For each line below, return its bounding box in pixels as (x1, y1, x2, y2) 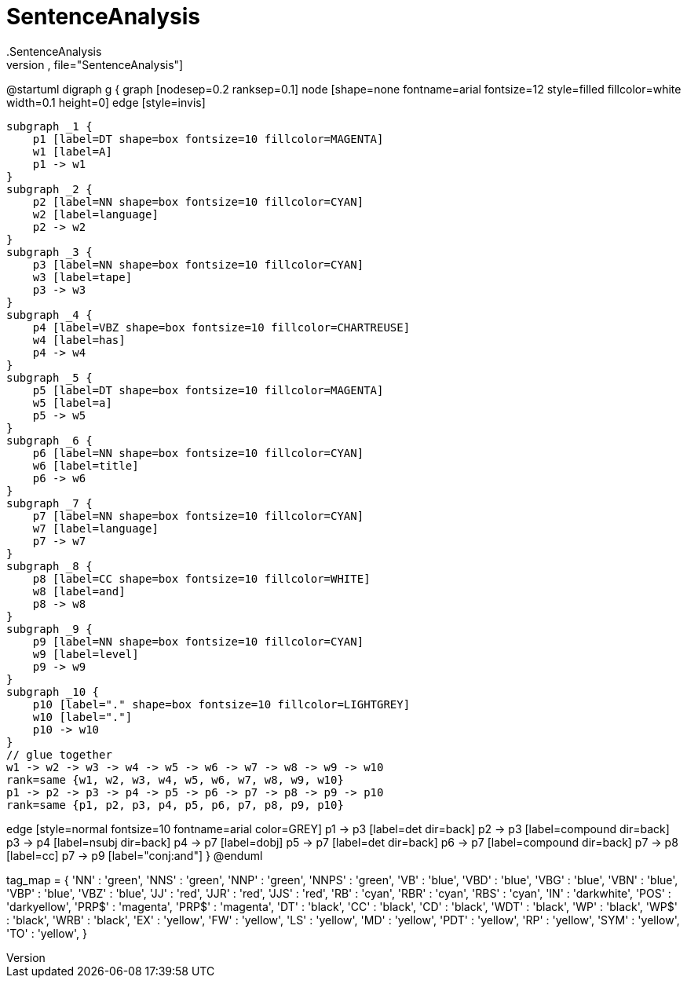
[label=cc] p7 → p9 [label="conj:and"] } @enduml (6, 848, 263, 862)
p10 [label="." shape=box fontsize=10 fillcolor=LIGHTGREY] (32, 697, 411, 711)
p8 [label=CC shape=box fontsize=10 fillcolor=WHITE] (32, 572, 371, 585)
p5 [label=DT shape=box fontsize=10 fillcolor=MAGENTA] (32, 383, 384, 397)
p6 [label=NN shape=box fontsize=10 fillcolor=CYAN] (32, 446, 364, 459)
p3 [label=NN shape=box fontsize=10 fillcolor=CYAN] (32, 258, 364, 271)
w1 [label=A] (32, 144, 112, 158)
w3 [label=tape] (32, 270, 133, 283)
